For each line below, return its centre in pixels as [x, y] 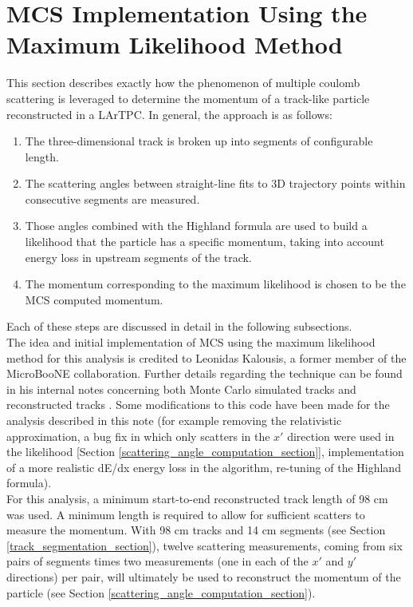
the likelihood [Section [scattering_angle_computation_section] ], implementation [205, 452]
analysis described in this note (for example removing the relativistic [174, 420]
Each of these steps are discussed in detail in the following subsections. [179, 326]
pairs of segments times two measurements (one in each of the [157, 561]
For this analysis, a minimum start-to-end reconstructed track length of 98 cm [197, 498]
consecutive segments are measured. [112, 198]
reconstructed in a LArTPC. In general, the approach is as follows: [169, 114]
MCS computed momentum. [94, 299]
